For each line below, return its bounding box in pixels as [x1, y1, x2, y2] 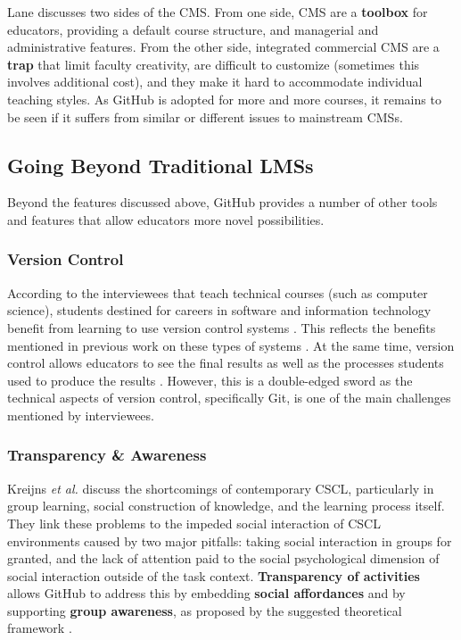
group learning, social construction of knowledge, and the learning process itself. [7, 496, 445, 515]
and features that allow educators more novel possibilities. [7, 210, 325, 229]
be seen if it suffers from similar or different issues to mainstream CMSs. [7, 107, 403, 126]
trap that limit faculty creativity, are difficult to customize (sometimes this [7, 54, 420, 73]
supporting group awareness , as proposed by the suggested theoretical [7, 601, 402, 619]
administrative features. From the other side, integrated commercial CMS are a [7, 37, 440, 56]
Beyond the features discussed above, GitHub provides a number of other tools [7, 193, 438, 212]
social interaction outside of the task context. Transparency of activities [7, 566, 420, 585]
